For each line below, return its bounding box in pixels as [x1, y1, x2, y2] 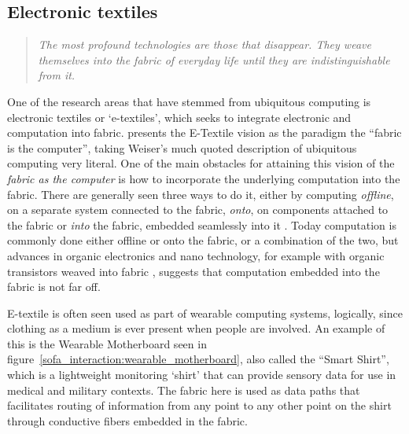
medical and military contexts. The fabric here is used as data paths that [7, 381, 360, 398]
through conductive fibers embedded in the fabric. [7, 412, 248, 428]
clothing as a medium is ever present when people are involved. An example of [7, 320, 385, 337]
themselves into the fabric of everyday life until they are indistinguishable [38, 51, 390, 68]
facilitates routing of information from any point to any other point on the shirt [7, 397, 392, 414]
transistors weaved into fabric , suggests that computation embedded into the [7, 263, 380, 279]
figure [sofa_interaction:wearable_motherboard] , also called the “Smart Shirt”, [7, 351, 389, 367]
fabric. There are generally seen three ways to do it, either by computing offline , [7, 186, 394, 202]
